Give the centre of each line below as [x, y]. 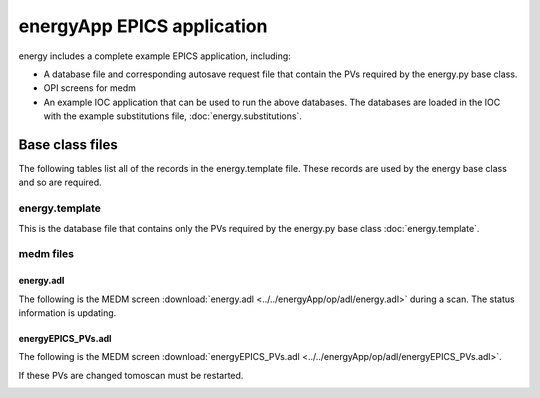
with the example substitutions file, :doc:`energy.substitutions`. [172, 116]
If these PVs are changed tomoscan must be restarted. [131, 375]
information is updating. [67, 312]
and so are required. [60, 182]
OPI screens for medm [90, 88]
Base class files [68, 144]
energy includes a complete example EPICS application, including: [155, 56]
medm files [46, 254]
